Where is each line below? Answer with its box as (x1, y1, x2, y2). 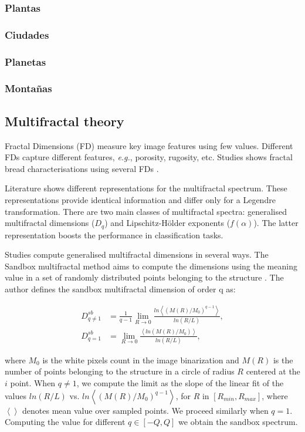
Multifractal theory (5, 112, 124, 130)
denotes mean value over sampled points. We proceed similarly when (22, 404, 269, 416)
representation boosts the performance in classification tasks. (5, 228, 223, 241)
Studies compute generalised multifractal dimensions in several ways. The (5, 248, 269, 261)
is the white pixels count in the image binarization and (42, 353, 239, 366)
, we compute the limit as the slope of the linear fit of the (76, 377, 284, 389)
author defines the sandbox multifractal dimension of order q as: (5, 282, 236, 295)
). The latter (253, 217, 299, 229)
